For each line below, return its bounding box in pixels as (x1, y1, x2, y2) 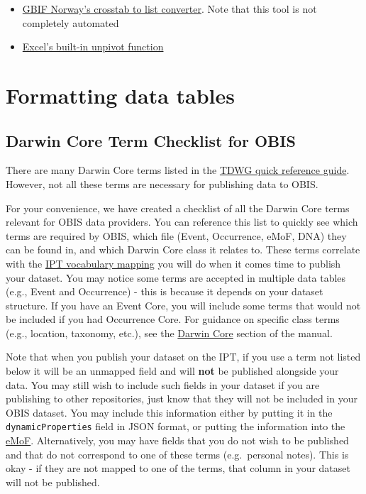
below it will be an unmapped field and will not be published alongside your (6, 363, 339, 378)
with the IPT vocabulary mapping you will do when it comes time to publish (6, 256, 341, 270)
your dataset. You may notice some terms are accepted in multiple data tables (6, 270, 346, 285)
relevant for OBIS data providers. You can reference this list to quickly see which (6, 214, 358, 229)
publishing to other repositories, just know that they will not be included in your (6, 391, 357, 406)
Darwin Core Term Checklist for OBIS (6, 129, 296, 151)
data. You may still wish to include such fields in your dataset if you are (6, 377, 320, 392)
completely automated (22, 15, 119, 30)
